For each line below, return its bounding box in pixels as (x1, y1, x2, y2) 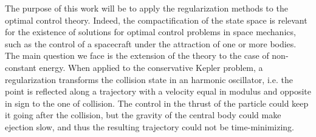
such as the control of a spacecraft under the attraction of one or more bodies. (5, 37, 297, 50)
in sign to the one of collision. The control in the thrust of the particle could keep (5, 96, 309, 109)
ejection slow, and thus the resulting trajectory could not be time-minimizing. (5, 120, 294, 133)
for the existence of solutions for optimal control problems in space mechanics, (5, 25, 296, 38)
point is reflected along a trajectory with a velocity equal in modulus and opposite (5, 85, 311, 98)
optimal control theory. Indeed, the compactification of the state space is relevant (5, 13, 307, 26)
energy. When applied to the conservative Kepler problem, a (39, 61, 263, 73)
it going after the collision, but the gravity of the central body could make (5, 109, 281, 121)
